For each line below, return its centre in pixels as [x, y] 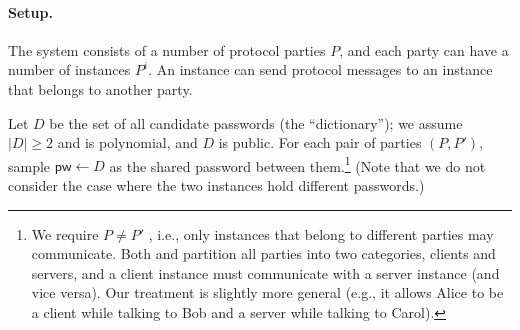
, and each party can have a [424, 49]
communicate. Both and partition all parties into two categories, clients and [263, 253]
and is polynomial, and [127, 142]
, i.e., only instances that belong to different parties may [321, 233]
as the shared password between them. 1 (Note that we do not [297, 164]
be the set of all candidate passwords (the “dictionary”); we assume [256, 122]
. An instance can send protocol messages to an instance [320, 69]
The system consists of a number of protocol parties [167, 49]
